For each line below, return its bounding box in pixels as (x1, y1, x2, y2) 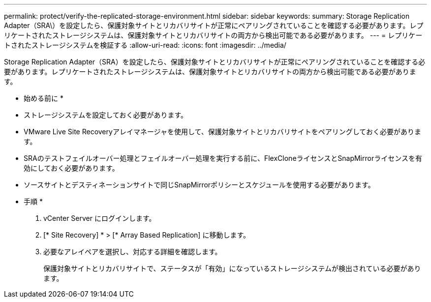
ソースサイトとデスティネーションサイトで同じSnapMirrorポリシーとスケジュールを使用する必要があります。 (24, 181, 375, 189)
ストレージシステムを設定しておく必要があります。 (24, 111, 188, 119)
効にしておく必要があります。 (24, 164, 119, 172)
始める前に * (24, 94, 63, 102)
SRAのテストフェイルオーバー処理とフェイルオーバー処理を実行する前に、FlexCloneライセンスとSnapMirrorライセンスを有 (24, 154, 422, 162)
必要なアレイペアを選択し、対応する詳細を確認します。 (43, 247, 222, 256)
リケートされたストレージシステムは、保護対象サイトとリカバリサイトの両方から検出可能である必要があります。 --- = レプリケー (4, 31, 423, 39)
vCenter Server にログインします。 (43, 214, 156, 222)
